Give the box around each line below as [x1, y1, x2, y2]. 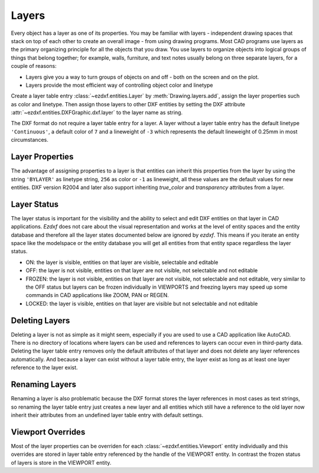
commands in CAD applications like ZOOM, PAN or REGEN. [25, 292, 170, 299]
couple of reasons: [11, 63, 57, 70]
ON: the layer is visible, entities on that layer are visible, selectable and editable [25, 259, 219, 266]
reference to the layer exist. [11, 364, 78, 371]
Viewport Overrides [11, 427, 86, 437]
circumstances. [11, 136, 48, 143]
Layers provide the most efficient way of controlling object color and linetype [25, 81, 213, 89]
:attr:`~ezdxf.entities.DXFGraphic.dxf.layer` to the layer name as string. [11, 109, 183, 116]
